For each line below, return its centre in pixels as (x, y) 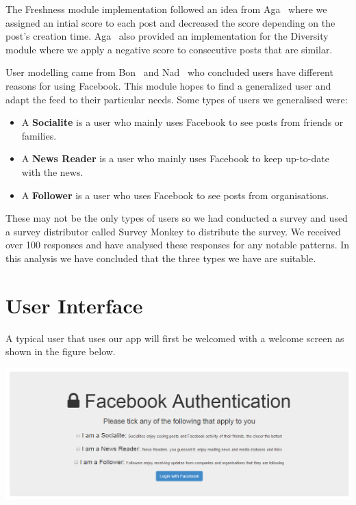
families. (39, 135)
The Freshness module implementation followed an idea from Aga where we (166, 9)
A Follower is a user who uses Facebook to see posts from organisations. (175, 195)
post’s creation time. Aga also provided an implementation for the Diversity (167, 36)
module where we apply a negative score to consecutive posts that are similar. (169, 49)
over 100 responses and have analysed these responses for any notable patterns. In (178, 245)
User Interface (74, 305)
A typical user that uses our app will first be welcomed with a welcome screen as (175, 338)
